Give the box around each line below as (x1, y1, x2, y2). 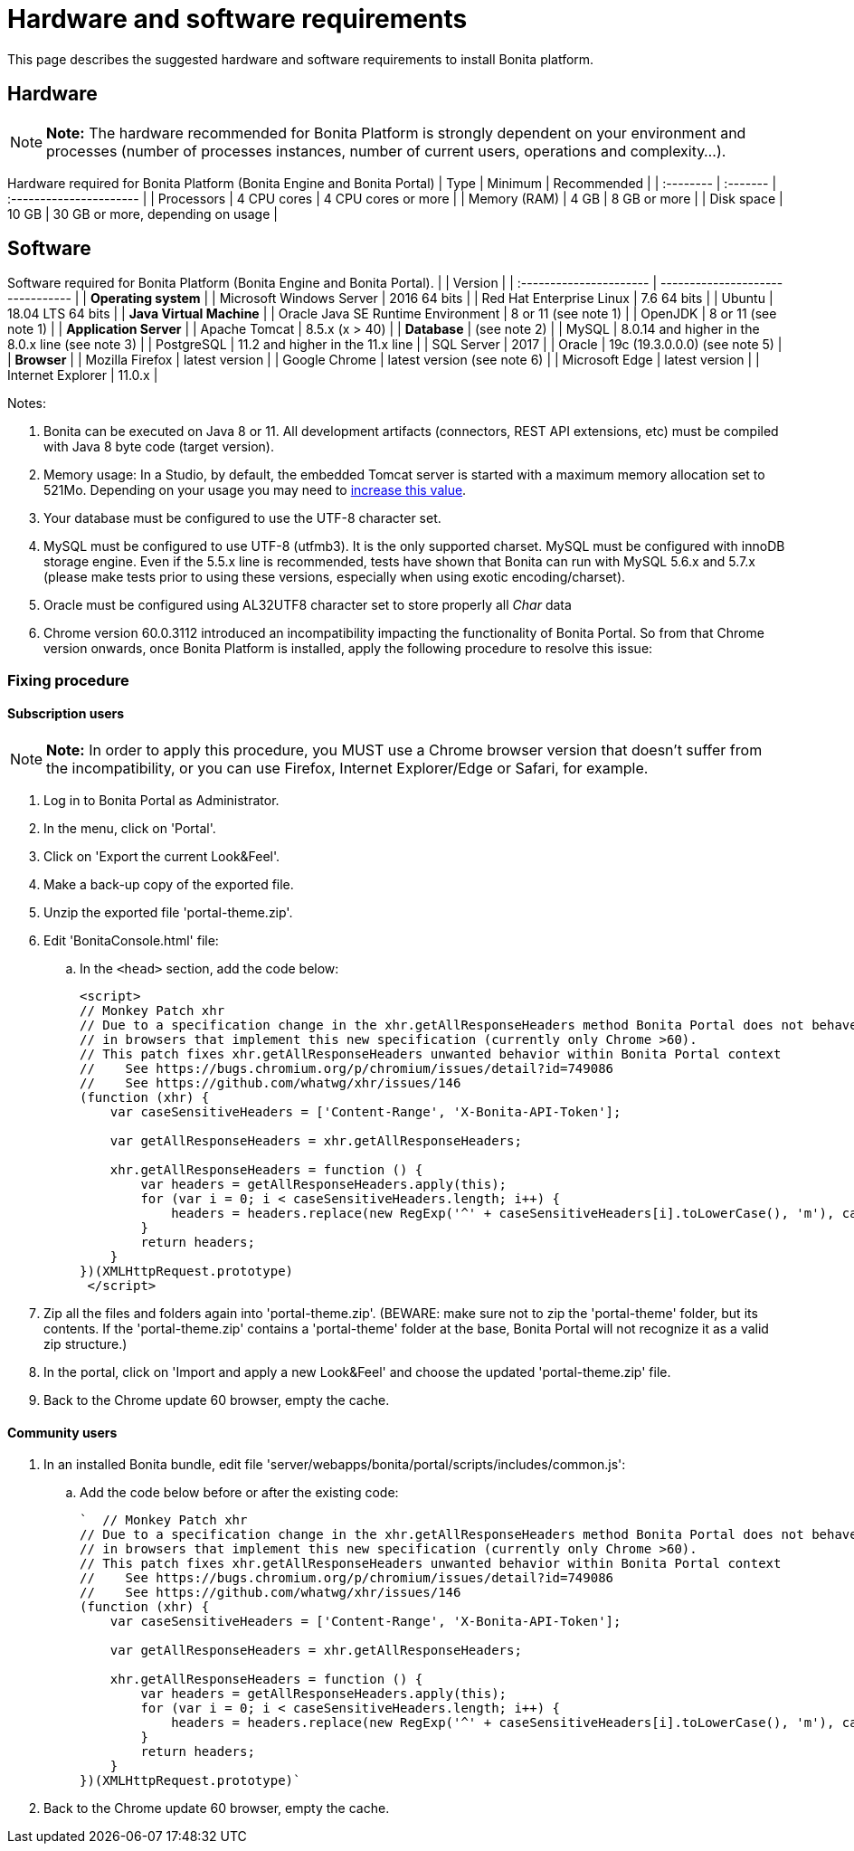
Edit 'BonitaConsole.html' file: (43, 933, 219, 949)
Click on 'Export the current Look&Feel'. (43, 849, 280, 865)
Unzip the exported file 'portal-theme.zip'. (43, 905, 293, 921)
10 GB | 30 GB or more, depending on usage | (7, 205, 278, 222)
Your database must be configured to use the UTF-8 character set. (43, 510, 441, 527)
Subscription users (7, 706, 125, 722)
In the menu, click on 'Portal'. (43, 821, 216, 837)
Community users (7, 1424, 118, 1440)
